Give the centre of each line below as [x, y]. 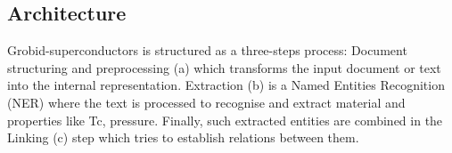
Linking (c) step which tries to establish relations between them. [183, 137]
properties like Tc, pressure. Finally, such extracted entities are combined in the [225, 120]
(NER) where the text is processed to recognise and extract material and [206, 102]
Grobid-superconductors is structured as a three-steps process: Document [207, 50]
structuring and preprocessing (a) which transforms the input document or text [224, 67]
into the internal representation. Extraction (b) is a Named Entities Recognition [226, 85]
